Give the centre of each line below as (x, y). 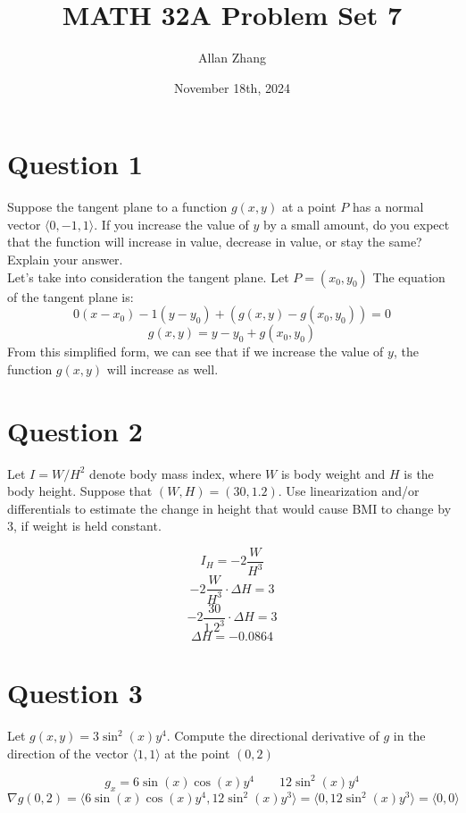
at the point (197, 753)
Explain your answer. (65, 260)
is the (419, 473)
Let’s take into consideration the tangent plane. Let (148, 277)
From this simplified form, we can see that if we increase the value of (196, 352)
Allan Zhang (232, 58)
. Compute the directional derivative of (273, 736)
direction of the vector (68, 753)
